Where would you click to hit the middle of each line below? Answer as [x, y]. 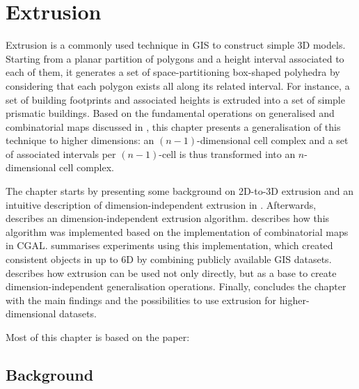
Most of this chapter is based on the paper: [98, 337]
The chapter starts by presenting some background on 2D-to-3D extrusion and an [179, 191]
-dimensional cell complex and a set [272, 140]
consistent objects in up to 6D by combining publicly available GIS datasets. [169, 259]
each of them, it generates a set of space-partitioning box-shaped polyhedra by [173, 72]
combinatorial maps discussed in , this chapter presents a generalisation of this [173, 126]
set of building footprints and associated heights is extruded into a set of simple [175, 99]
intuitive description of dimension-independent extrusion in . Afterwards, [161, 204]
